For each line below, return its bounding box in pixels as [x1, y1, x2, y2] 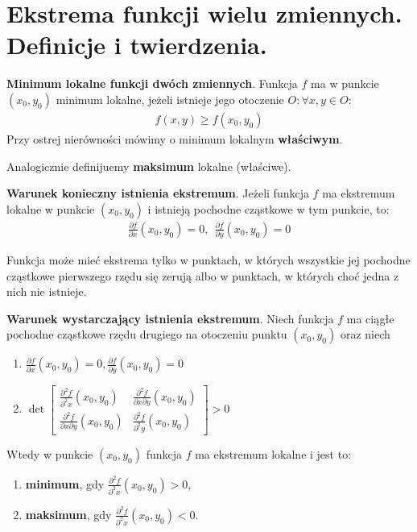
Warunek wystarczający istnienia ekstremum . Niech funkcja [6, 310, 334, 326]
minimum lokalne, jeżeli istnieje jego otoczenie [56, 90, 284, 107]
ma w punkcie [311, 75, 379, 92]
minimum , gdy [25, 475, 105, 492]
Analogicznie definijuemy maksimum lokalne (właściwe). [6, 157, 291, 174]
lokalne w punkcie [6, 200, 95, 217]
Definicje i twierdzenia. [6, 28, 267, 61]
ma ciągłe [346, 310, 394, 326]
